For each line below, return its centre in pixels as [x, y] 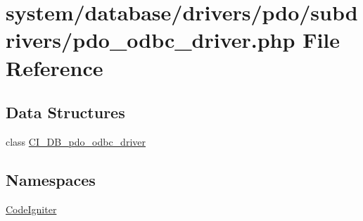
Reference [55, 67]
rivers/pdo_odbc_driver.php [151, 40]
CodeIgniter [31, 209]
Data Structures [65, 112]
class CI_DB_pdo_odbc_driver [76, 141]
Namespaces [51, 179]
